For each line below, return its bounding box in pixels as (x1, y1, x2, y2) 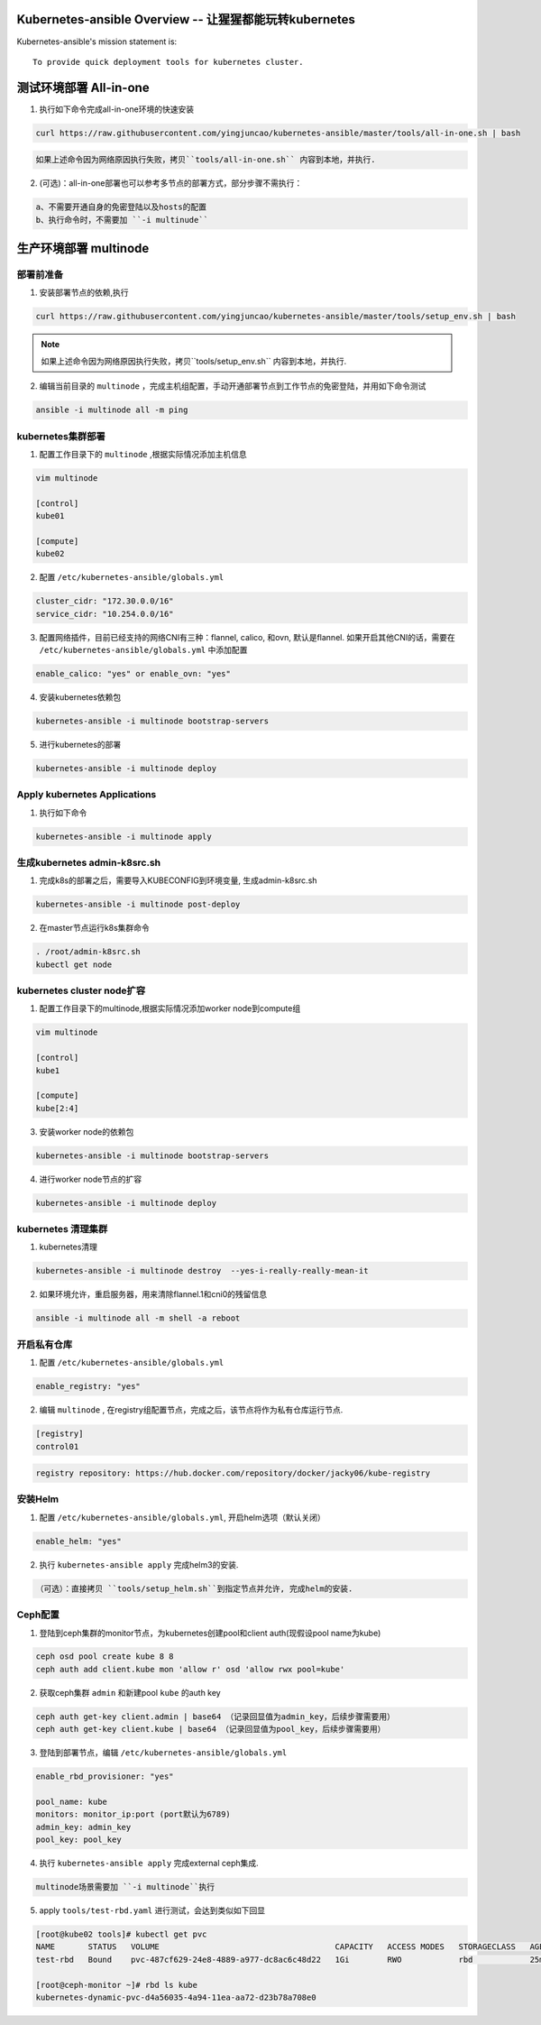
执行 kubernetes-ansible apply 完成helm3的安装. (39, 1559, 239, 1569)
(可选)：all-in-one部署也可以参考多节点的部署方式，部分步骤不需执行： (39, 178, 303, 189)
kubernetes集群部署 (16, 429, 105, 442)
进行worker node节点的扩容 (39, 1174, 142, 1184)
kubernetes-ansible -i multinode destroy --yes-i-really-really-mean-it (35, 1266, 369, 1276)
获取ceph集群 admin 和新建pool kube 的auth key (39, 1687, 221, 1698)
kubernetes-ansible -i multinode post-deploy (35, 899, 241, 910)
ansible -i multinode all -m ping (35, 405, 188, 415)
